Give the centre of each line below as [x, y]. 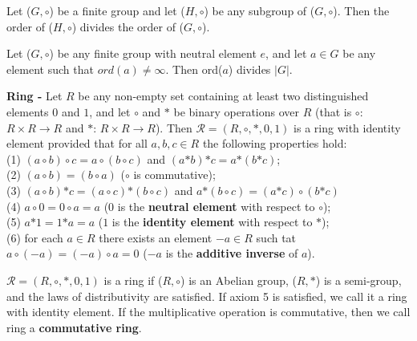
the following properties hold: [275, 143]
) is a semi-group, [358, 280]
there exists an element [156, 237]
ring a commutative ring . [74, 327]
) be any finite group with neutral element [153, 53]
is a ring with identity [347, 127]
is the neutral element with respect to [216, 206]
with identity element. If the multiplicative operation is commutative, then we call [208, 312]
